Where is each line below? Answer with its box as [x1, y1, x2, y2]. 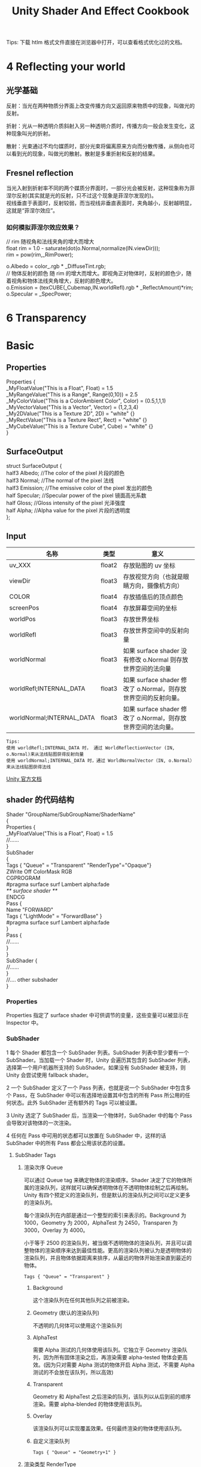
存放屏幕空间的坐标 [123, 604, 178, 613]
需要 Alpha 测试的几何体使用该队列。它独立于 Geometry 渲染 [32, 1346, 182, 1353]
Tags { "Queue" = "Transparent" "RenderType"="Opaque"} [6, 862, 152, 869]
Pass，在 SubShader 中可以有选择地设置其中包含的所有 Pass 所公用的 [13, 1091, 185, 1098]
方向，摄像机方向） [129, 582, 184, 590]
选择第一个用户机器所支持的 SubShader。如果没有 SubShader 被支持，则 [6, 1064, 186, 1071]
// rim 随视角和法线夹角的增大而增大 [6, 238, 95, 245]
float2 [100, 561, 118, 570]
